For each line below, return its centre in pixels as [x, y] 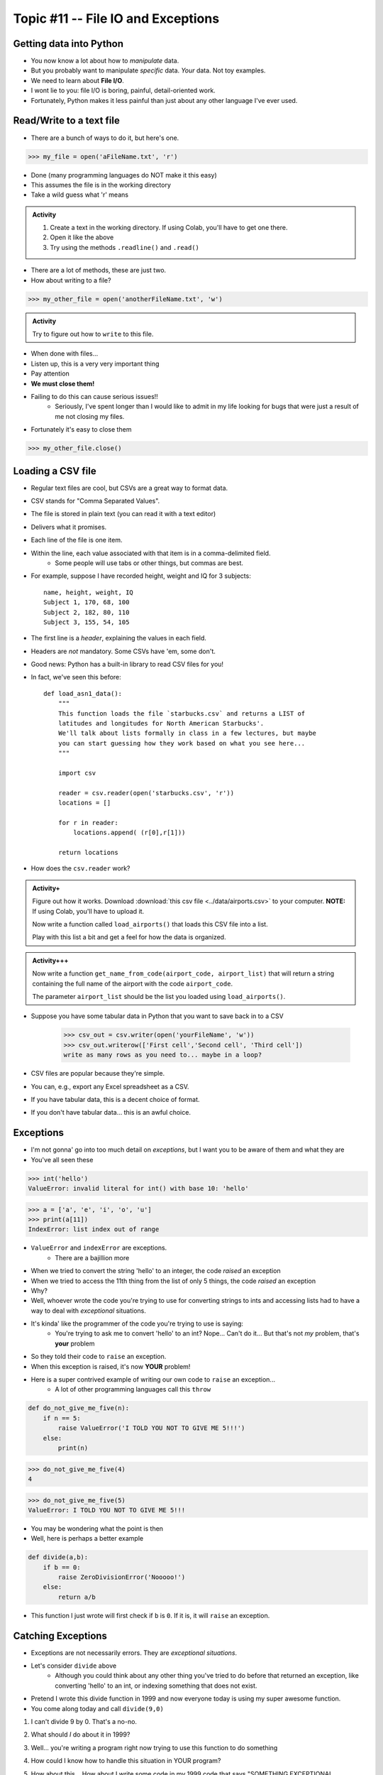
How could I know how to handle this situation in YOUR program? [126, 1761]
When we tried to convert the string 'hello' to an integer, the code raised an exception [156, 1271]
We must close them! [63, 383]
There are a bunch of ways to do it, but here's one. [105, 138]
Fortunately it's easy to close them [81, 430]
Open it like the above [82, 237]
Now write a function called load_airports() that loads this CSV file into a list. [150, 924]
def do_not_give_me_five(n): [79, 1408]
